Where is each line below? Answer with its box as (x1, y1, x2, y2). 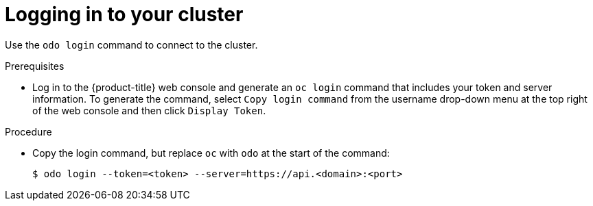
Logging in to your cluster (5, 3, 244, 26)
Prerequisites (5, 60, 65, 72)
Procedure (5, 125, 52, 138)
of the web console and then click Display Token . (32, 104, 266, 116)
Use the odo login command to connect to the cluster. (5, 38, 258, 51)
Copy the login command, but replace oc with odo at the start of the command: (32, 146, 390, 159)
